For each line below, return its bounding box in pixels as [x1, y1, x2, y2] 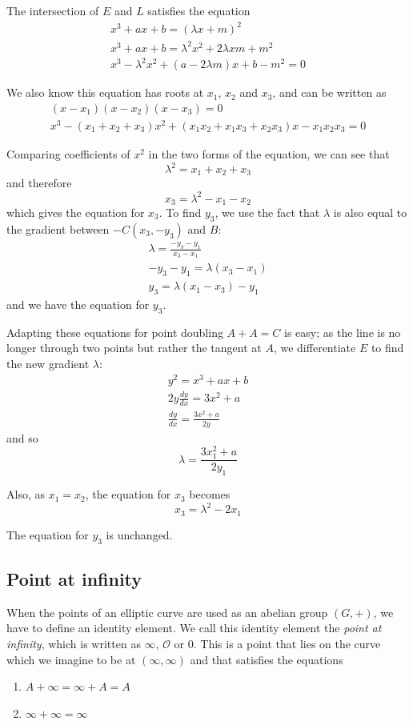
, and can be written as [272, 84, 387, 101]
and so [6, 429, 38, 446]
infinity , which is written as [6, 635, 141, 651]
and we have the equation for [6, 296, 150, 312]
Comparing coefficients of [6, 145, 130, 162]
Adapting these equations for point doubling [6, 323, 223, 340]
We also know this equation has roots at [6, 84, 204, 101]
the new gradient [6, 354, 90, 371]
